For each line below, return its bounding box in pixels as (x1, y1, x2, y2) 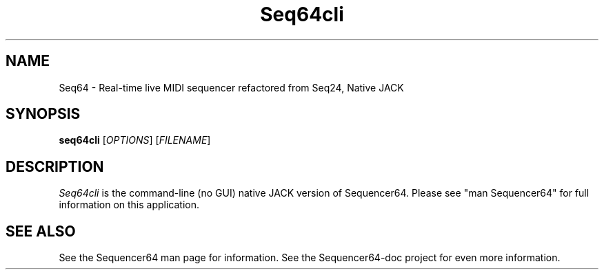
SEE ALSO (6, 222, 76, 240)
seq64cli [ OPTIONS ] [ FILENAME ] (59, 134, 211, 146)
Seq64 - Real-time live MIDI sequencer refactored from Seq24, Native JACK (59, 81, 404, 93)
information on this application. (59, 199, 200, 211)
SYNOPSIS (6, 105, 81, 123)
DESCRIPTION (6, 157, 104, 175)
